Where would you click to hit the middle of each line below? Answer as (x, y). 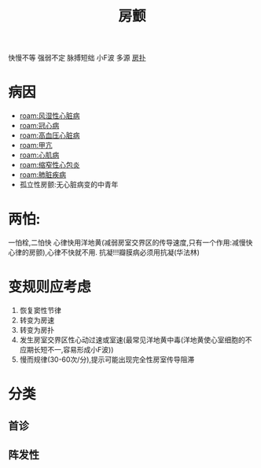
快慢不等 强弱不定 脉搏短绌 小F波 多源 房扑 (77, 58)
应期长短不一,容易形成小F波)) (66, 350)
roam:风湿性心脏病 (50, 116)
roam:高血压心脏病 (50, 135)
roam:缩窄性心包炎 (50, 165)
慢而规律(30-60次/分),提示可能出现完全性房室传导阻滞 (107, 359)
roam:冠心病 (39, 126)
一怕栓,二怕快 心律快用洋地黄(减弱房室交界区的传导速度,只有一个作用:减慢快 (130, 243)
